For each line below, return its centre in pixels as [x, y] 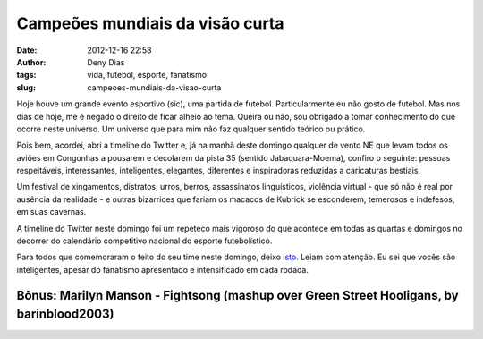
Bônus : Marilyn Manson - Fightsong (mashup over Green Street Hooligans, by [238, 295]
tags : [26, 75]
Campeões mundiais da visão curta [150, 23]
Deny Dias [106, 62]
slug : [26, 87]
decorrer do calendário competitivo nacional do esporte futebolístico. [144, 241]
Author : [31, 62]
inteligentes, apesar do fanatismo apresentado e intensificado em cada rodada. [162, 269]
